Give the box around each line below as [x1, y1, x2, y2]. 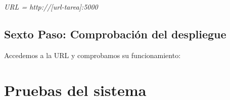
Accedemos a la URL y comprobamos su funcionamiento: [4, 49, 181, 60]
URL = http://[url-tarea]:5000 [4, 2, 98, 12]
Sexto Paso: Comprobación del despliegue [4, 26, 226, 41]
